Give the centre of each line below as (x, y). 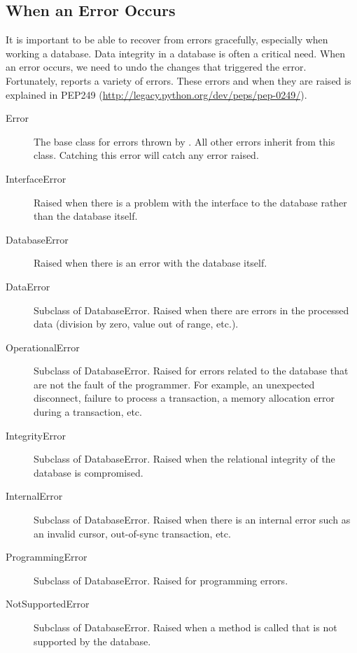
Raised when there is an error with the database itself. (150, 263)
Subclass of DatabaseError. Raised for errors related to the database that (191, 371)
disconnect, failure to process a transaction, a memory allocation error (184, 398)
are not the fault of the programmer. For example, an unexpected (174, 384)
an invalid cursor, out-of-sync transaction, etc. (132, 533)
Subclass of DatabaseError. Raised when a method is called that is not (185, 627)
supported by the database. (92, 641)
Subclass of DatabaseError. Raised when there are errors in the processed (191, 310)
